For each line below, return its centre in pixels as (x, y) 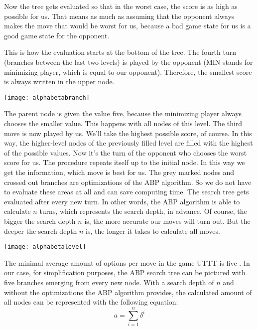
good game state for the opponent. (57, 35)
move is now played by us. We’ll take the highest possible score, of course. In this (128, 133)
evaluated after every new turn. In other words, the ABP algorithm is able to (122, 201)
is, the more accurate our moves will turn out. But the (167, 221)
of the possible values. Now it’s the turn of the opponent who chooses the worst (126, 152)
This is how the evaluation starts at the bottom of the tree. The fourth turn (120, 52)
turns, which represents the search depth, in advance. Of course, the (143, 211)
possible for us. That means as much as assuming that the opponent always (119, 16)
